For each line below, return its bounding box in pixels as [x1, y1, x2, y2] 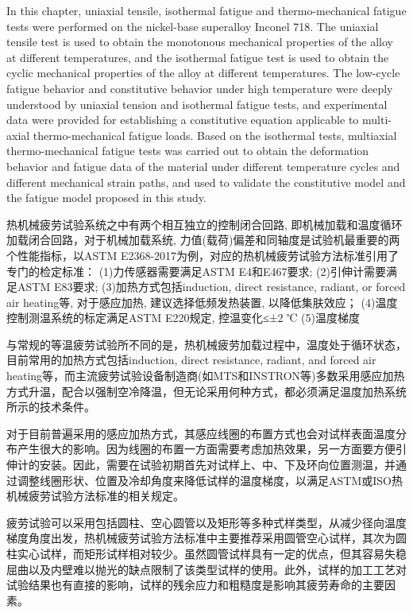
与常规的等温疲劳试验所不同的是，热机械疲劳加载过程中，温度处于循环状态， [6, 336, 407, 352]
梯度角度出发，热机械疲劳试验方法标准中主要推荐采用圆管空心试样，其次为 [6, 530, 396, 546]
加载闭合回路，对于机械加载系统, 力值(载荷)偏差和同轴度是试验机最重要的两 [6, 231, 400, 248]
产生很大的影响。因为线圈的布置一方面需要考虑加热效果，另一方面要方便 [17, 440, 396, 457]
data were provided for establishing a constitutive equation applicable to [6, 111, 359, 128]
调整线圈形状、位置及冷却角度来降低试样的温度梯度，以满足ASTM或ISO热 [17, 471, 403, 488]
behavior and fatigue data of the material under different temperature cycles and [6, 157, 400, 174]
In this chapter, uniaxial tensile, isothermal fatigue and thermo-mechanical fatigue [6, 2, 407, 18]
